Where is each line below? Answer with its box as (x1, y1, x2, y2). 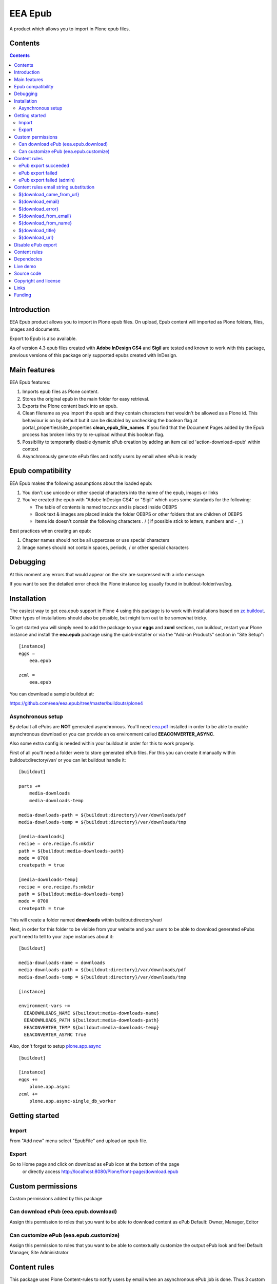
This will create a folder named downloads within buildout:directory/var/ (9, 917, 163, 923)
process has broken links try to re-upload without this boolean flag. (22, 431, 165, 438)
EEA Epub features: (9, 379, 51, 385)
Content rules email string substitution (14, 184, 95, 190)
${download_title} (18, 227, 56, 233)
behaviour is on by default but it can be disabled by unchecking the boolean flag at (22, 417, 197, 423)
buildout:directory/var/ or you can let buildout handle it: (9, 757, 126, 763)
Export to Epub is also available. (9, 335, 77, 342)
